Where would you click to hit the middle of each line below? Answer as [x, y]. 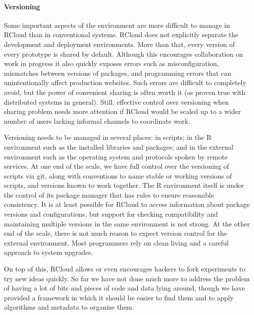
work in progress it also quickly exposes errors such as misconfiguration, [112, 63]
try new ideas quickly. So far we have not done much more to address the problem [127, 278]
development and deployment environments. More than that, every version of [119, 44]
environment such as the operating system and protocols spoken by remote [116, 156]
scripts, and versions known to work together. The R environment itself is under [124, 185]
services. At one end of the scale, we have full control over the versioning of [116, 166]
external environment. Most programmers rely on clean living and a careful [116, 242]
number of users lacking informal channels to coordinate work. [97, 121]
